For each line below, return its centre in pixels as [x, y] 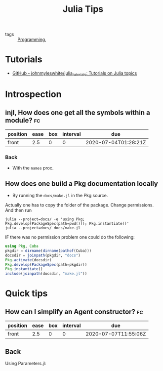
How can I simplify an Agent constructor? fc [74, 311]
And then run [19, 210]
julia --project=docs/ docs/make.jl [43, 228]
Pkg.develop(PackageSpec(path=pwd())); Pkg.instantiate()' [67, 224]
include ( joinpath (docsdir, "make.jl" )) [46, 274]
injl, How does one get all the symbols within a [78, 112]
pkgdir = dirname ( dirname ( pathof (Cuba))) [48, 250]
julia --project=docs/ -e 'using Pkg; [45, 219]
